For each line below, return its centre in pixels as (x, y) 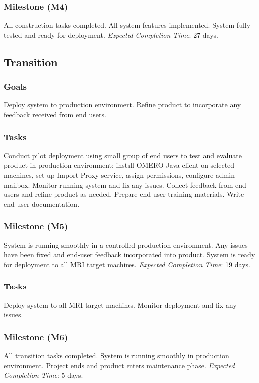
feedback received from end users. (55, 114)
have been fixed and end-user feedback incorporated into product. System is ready (129, 254)
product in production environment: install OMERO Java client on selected (119, 165)
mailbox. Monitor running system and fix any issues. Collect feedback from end (125, 184)
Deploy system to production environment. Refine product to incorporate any (123, 105)
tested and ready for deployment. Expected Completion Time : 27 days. (111, 35)
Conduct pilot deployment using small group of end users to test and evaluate (123, 155)
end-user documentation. (42, 204)
